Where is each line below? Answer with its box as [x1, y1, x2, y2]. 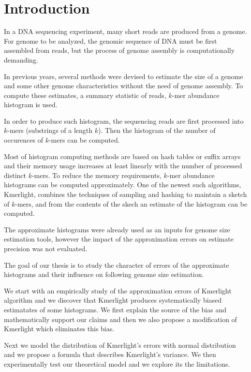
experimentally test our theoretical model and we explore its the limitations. [4, 358, 230, 369]
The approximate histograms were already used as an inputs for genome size [4, 224, 230, 234]
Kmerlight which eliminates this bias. [4, 323, 115, 334]
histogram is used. [4, 99, 58, 110]
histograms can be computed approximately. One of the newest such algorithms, [4, 179, 241, 190]
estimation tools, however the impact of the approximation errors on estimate [4, 234, 234, 244]
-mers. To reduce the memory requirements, [31, 170, 162, 180]
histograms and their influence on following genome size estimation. [4, 269, 204, 279]
